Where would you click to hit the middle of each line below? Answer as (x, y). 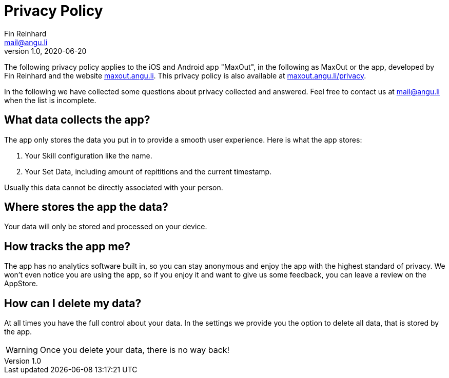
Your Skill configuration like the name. (89, 155)
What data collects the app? (77, 120)
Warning (22, 350)
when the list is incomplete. (50, 100)
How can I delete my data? (73, 303)
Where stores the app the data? (86, 207)
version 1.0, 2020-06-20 (45, 51)
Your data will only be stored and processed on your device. (106, 227)
